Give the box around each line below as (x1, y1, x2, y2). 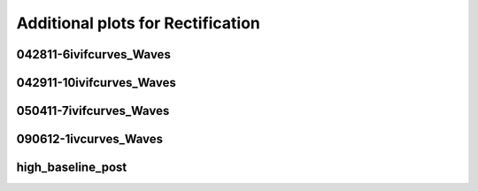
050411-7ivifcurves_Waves (16, 103, 170, 118)
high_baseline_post (16, 160, 127, 175)
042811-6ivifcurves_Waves (16, 47, 172, 62)
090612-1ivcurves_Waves (16, 132, 164, 147)
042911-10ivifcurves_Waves (16, 75, 176, 90)
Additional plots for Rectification (16, 13, 261, 33)
